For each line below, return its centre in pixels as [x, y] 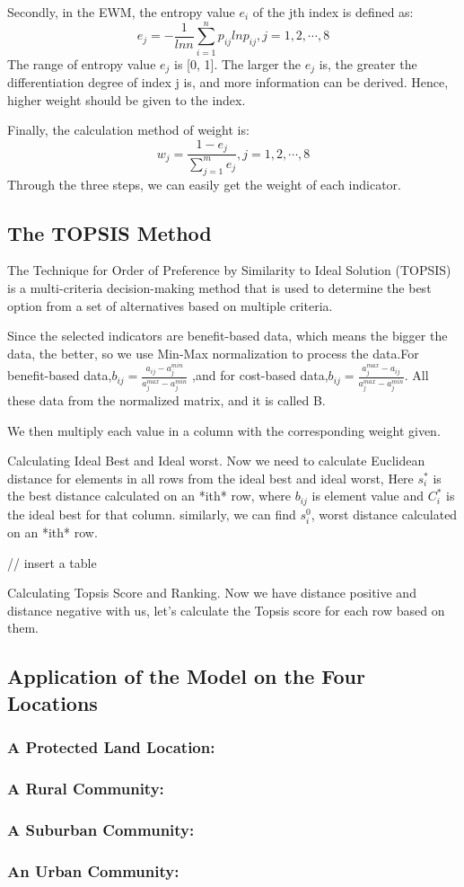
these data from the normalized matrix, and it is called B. [166, 400]
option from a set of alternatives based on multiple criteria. [170, 305]
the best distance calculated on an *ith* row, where [149, 496]
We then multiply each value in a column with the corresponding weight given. [224, 430]
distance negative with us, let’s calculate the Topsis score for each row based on [226, 610]
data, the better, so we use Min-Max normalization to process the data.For [213, 353]
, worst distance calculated [384, 514]
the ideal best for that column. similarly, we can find [152, 514]
